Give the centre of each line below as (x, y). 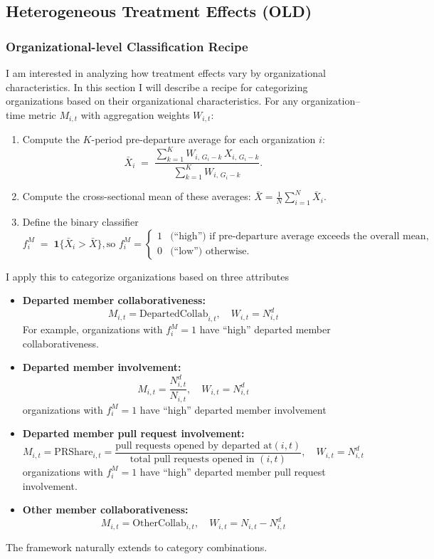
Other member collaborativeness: (105, 510)
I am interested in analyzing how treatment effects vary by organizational (166, 73)
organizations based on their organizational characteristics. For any (152, 101)
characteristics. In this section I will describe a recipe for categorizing (157, 87)
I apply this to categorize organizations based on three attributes (147, 276)
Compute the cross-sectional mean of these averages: (137, 196)
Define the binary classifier (80, 222)
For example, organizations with (92, 329)
